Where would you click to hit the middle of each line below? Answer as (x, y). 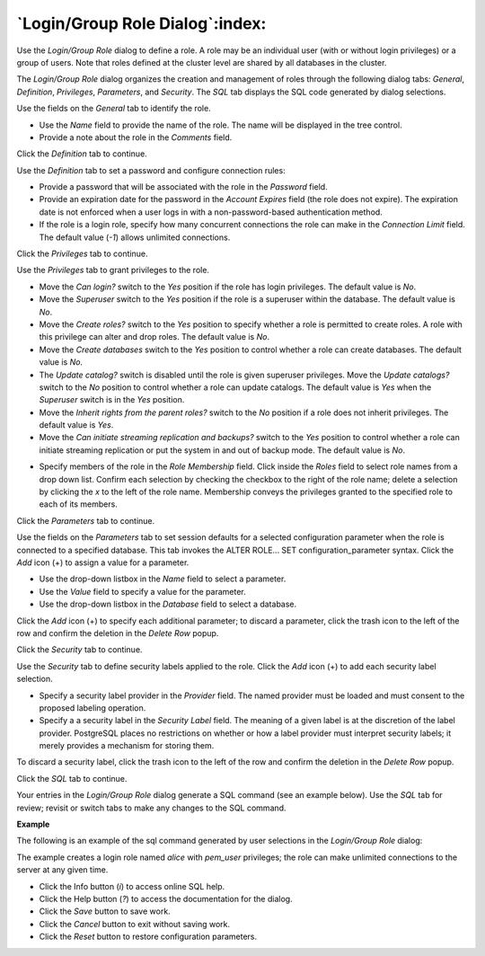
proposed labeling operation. (93, 708)
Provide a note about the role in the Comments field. (136, 137)
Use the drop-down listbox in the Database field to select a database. (168, 604)
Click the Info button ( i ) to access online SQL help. (132, 886)
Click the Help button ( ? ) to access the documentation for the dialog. (166, 898)
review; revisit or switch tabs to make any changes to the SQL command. (151, 808)
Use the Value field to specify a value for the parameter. (142, 591)
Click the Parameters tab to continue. (86, 520)
